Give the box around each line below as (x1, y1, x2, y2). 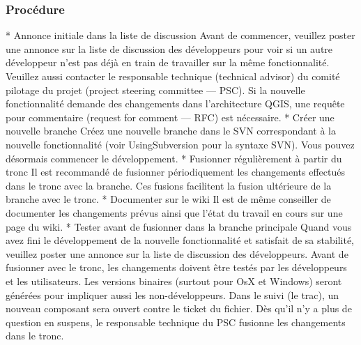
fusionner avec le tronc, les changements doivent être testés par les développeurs (6, 260, 347, 275)
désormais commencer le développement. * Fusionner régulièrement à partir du (6, 151, 342, 165)
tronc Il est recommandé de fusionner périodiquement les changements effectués (6, 164, 345, 179)
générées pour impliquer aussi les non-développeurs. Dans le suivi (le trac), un (6, 287, 339, 302)
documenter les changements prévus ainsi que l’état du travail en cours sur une (6, 205, 343, 220)
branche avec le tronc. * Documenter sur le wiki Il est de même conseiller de (6, 192, 331, 206)
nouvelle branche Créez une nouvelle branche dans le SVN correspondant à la (6, 123, 337, 138)
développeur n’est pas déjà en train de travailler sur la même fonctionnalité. (6, 55, 330, 70)
